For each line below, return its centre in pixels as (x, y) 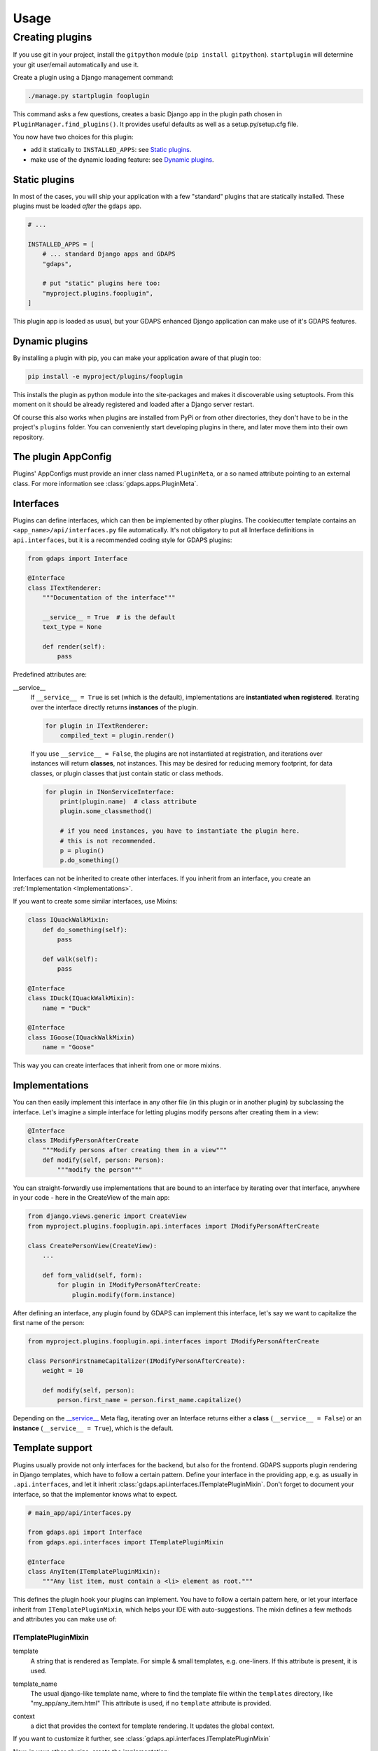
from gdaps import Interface (78, 558)
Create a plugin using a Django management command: (93, 78)
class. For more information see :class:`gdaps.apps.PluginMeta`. (106, 483)
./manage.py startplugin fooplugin (89, 96)
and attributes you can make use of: (65, 1619)
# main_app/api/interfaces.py (79, 1513)
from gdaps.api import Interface (85, 1532)
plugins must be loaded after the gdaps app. (77, 206)
